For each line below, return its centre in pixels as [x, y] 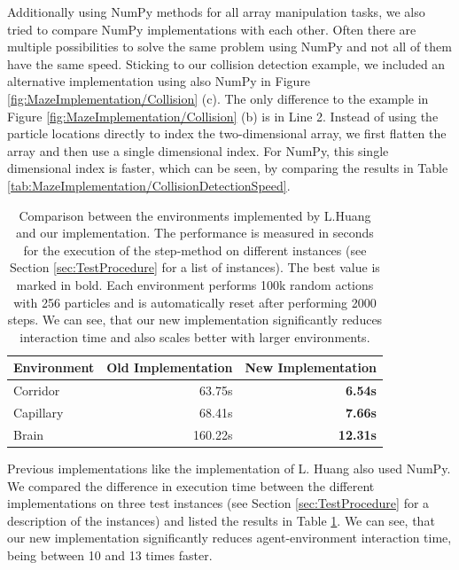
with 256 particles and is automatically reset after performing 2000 [195, 302]
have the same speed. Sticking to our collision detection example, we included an [226, 63]
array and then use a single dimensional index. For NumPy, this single [198, 150]
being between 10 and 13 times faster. [110, 554]
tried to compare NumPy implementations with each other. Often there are [212, 29]
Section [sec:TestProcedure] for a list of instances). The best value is [195, 267]
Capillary [39, 412]
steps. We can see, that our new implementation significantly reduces [195, 320]
